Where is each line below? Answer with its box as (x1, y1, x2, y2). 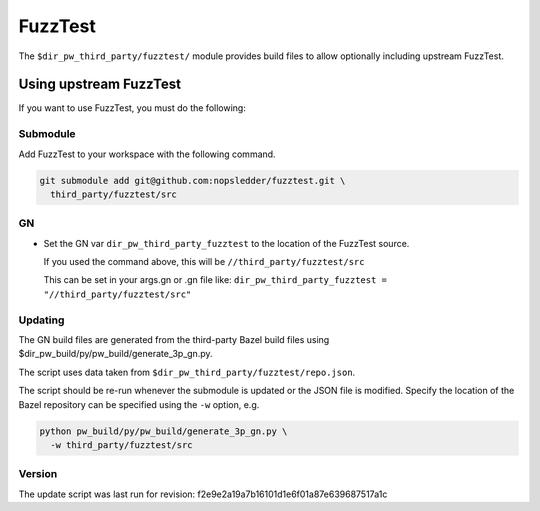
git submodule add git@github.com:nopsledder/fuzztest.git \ (39, 175, 346, 186)
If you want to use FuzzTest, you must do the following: (18, 102, 247, 114)
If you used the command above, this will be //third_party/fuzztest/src (43, 256, 365, 268)
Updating (18, 313, 65, 327)
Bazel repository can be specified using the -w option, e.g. (18, 398, 260, 410)
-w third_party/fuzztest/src (50, 439, 194, 450)
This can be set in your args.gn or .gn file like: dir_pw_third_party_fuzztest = (43, 274, 387, 286)
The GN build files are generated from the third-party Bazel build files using (18, 334, 330, 346)
